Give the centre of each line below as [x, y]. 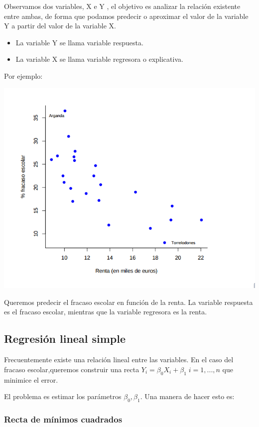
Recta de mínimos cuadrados [63, 419]
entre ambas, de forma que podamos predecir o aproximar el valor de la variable [126, 16]
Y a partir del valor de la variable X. [60, 26]
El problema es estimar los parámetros [63, 396]
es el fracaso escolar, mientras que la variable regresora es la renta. [106, 312]
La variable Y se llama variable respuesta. [79, 42]
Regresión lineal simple [65, 339]
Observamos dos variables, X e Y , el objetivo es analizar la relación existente [122, 6]
